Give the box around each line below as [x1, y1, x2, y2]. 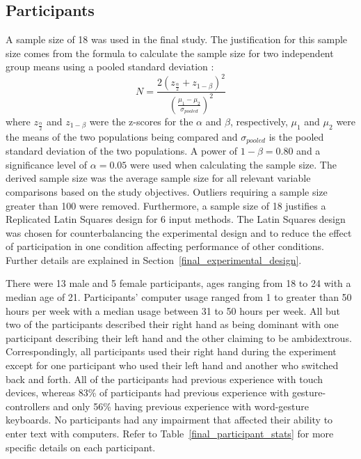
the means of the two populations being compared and [6, 129, 238, 143]
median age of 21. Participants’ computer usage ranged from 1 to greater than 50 [6, 290, 352, 304]
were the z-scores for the [89, 114, 193, 128]
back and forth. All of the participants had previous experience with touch [6, 371, 323, 386]
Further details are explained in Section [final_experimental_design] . [6, 252, 302, 267]
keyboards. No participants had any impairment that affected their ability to [6, 412, 333, 427]
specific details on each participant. [6, 439, 156, 454]
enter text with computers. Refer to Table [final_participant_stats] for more [6, 426, 334, 441]
